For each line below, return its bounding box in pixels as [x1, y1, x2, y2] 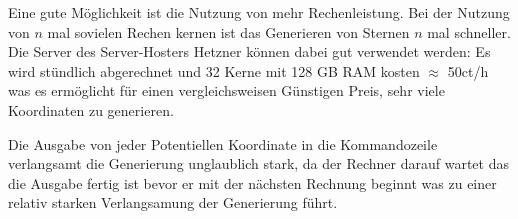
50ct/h [447, 60, 489, 81]
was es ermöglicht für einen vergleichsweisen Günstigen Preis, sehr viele [8, 80, 445, 101]
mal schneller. [427, 21, 511, 42]
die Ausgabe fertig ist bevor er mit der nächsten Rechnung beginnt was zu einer [8, 172, 497, 193]
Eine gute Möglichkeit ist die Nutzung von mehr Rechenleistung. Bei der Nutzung [8, 2, 510, 22]
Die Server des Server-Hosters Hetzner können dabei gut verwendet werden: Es [8, 41, 491, 62]
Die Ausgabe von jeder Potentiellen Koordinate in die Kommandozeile [8, 133, 438, 154]
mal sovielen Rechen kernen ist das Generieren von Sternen [47, 21, 410, 42]
